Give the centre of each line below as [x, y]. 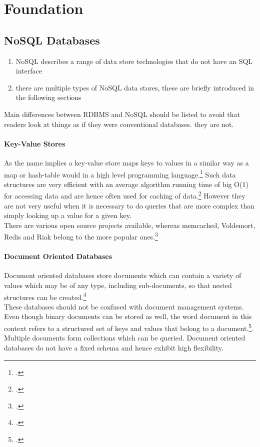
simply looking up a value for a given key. [68, 215]
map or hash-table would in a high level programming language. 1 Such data [120, 173]
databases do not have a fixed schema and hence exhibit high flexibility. [114, 347]
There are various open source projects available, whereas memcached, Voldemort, [130, 225]
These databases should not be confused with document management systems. [124, 306]
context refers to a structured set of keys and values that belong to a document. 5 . [129, 327]
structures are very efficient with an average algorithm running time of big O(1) [126, 184]
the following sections [48, 97]
